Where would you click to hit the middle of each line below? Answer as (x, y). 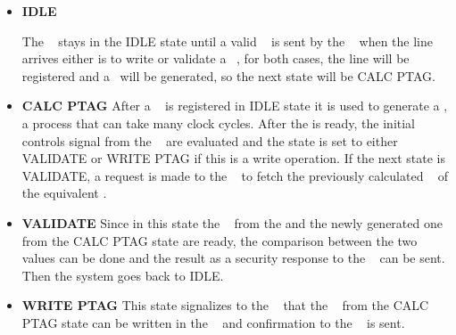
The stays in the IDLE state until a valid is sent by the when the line (227, 41)
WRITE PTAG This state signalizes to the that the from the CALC (225, 305)
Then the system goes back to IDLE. (123, 275)
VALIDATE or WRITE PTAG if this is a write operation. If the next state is (233, 158)
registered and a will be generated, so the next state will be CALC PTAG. (228, 75)
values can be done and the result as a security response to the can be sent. (233, 258)
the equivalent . (64, 193)
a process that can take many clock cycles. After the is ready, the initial (219, 123)
